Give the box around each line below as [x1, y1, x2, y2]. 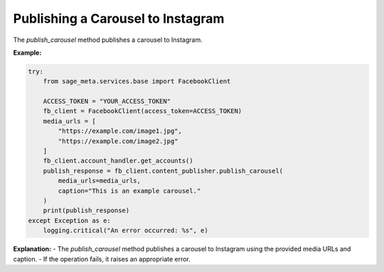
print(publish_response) [43, 207, 130, 214]
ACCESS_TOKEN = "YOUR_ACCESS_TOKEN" [43, 97, 171, 106]
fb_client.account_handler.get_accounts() [43, 157, 193, 165]
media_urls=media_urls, [58, 177, 142, 185]
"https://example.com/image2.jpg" [58, 137, 178, 145]
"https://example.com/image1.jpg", [58, 127, 183, 135]
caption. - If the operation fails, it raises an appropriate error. [13, 254, 191, 263]
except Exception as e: [28, 217, 112, 224]
